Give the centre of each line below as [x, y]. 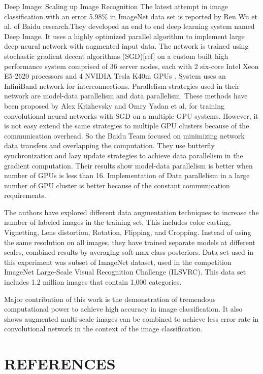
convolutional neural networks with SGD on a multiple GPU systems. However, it [131, 115]
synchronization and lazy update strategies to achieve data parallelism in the [124, 155]
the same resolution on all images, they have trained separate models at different [130, 242]
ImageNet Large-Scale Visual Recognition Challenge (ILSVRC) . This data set [125, 272]
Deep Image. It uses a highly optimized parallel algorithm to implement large [124, 36]
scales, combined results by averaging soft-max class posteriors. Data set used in [129, 252]
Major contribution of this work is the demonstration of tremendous [110, 299]
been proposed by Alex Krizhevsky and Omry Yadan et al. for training [114, 105]
